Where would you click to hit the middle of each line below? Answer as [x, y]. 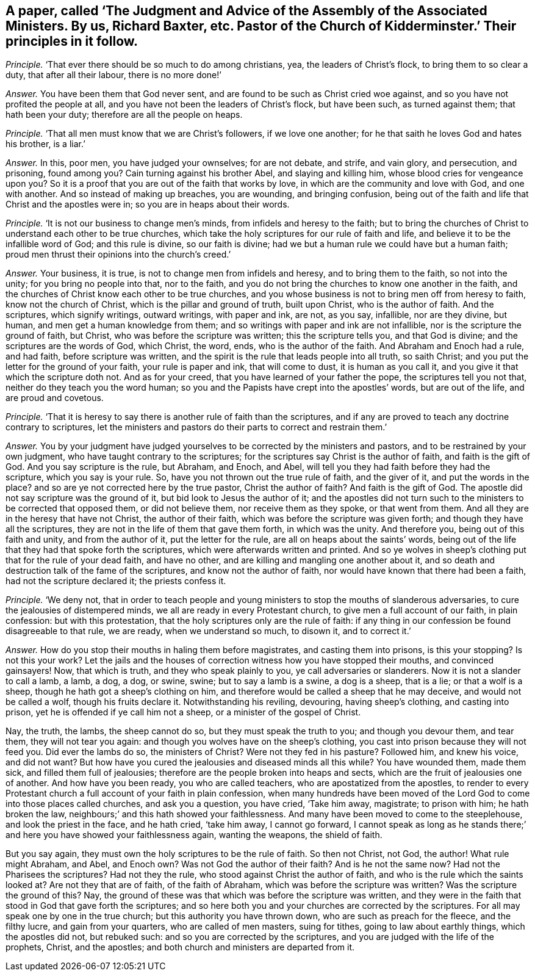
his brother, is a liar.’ [45, 144]
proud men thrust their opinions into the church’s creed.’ [118, 255]
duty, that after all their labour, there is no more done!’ [113, 75]
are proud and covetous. [55, 398]
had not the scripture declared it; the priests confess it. [116, 581]
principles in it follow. [72, 41]
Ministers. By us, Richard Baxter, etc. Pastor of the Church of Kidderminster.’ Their [261, 26]
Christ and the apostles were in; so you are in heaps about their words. [148, 204]
